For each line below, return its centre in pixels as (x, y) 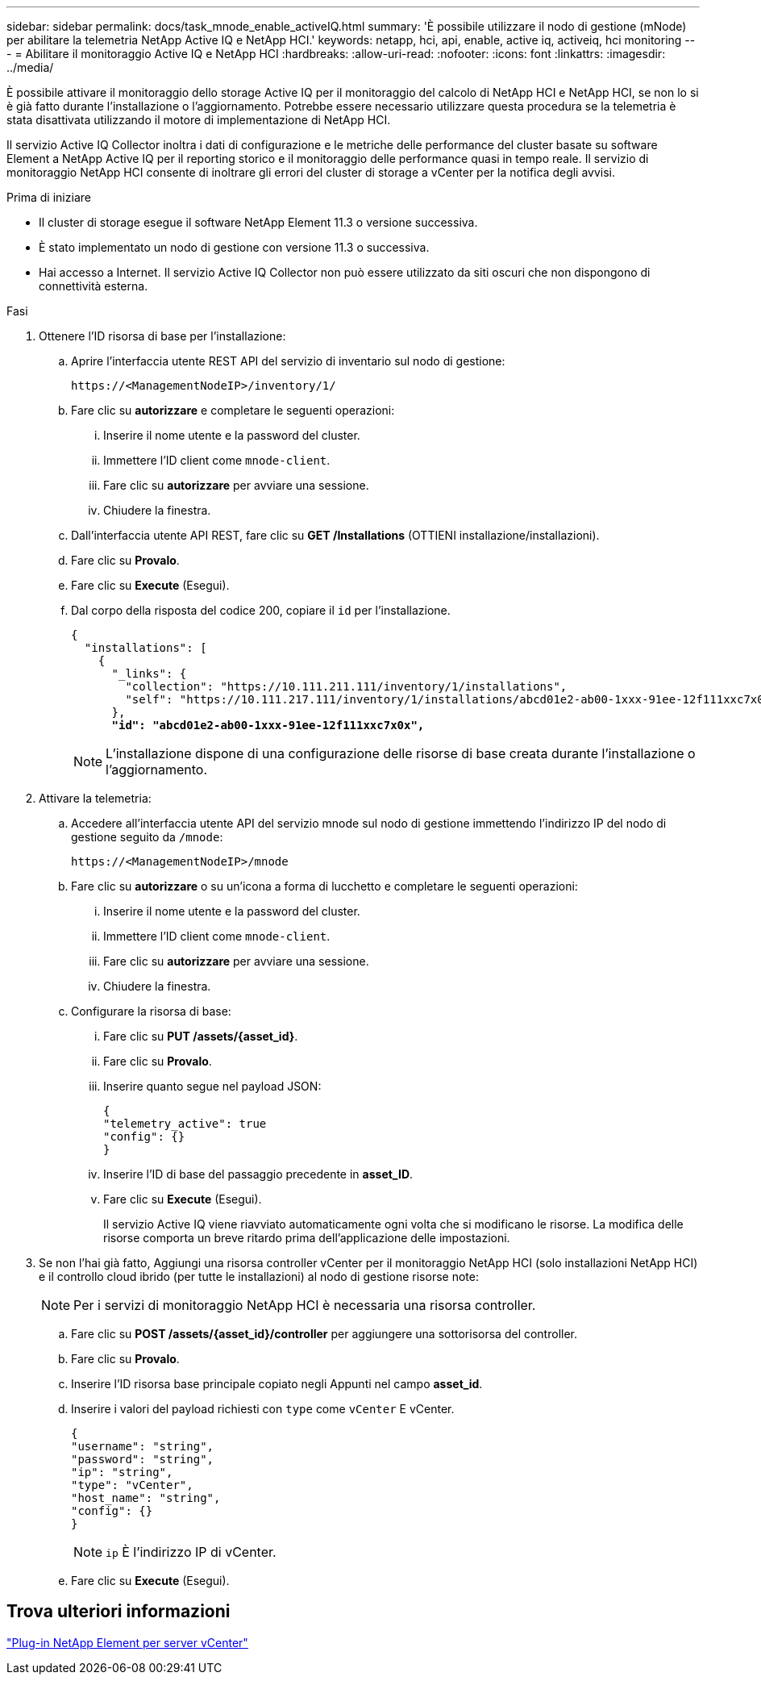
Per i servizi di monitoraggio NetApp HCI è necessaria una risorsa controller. (305, 1305)
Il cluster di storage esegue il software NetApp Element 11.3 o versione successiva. (258, 222)
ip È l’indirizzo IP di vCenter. (191, 1552)
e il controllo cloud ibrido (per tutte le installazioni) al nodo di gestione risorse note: (259, 1276)
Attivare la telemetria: (95, 798)
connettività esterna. (94, 286)
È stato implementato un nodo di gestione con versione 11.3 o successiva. (234, 247)
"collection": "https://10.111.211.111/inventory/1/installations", (346, 686)
